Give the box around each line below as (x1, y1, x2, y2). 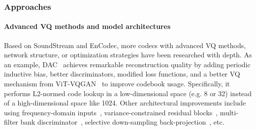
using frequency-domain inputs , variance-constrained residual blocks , (4, 107, 218, 117)
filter (4, 117, 18, 127)
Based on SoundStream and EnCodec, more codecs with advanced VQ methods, (4, 40, 246, 50)
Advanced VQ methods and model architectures (4, 21, 171, 31)
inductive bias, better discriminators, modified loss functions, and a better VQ (4, 69, 240, 79)
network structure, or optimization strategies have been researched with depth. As (4, 50, 252, 60)
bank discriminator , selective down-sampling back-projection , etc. (20, 117, 224, 127)
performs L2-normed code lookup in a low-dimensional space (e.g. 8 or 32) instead (4, 88, 252, 98)
